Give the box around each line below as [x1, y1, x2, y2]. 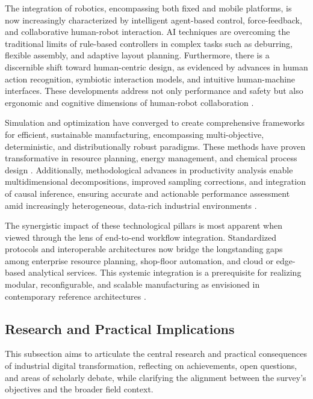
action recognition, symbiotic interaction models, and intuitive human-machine [5, 72, 296, 85]
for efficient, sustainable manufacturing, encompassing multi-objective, [5, 128, 264, 140]
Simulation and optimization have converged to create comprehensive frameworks [5, 116, 305, 129]
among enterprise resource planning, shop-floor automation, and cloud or [5, 254, 274, 267]
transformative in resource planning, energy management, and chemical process [5, 152, 297, 164]
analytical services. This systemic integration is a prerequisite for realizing [28, 266, 302, 279]
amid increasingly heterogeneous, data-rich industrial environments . [5, 199, 257, 211]
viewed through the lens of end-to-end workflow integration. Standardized [5, 230, 276, 243]
